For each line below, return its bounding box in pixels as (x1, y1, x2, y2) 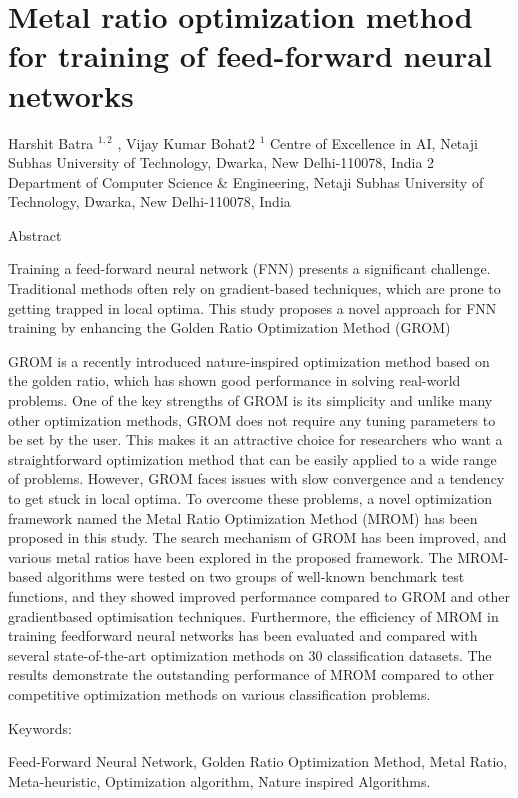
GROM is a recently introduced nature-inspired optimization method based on (8, 350, 490, 371)
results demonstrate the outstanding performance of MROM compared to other (8, 664, 495, 685)
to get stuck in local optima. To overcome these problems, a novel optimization (8, 488, 493, 508)
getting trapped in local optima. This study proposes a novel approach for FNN (8, 297, 497, 318)
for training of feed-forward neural (8, 35, 492, 76)
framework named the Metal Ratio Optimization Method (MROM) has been (8, 507, 478, 528)
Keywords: (8, 717, 72, 738)
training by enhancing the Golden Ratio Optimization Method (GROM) (8, 317, 451, 338)
